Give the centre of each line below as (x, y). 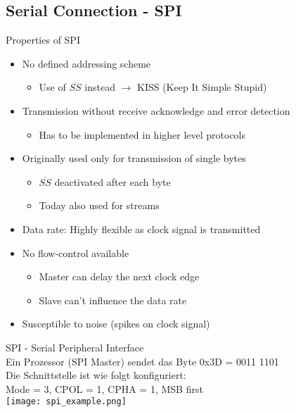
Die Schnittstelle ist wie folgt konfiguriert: (96, 375)
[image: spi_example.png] (66, 402)
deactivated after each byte (112, 181)
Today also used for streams (99, 205)
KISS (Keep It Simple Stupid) (202, 87)
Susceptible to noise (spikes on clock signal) (116, 324)
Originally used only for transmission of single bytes (134, 158)
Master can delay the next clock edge (119, 276)
